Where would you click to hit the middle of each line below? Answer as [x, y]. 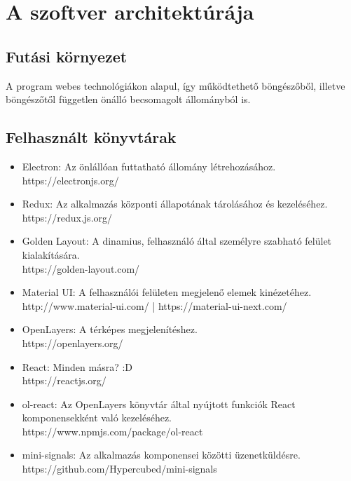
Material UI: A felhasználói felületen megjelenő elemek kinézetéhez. [167, 292]
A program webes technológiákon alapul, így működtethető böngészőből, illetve [175, 85]
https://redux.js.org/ [67, 217]
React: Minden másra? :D [77, 366]
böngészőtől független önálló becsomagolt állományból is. [128, 99]
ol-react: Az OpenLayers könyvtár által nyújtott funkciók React [159, 404]
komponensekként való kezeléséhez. [97, 418]
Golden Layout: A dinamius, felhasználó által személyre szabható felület [177, 241]
